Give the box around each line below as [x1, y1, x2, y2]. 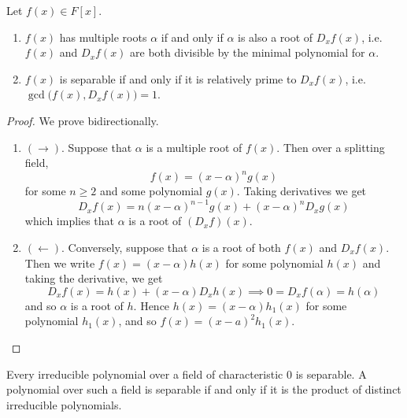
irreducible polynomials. [6, 396, 122, 412]
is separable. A [295, 365, 367, 382]
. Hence [133, 297, 170, 313]
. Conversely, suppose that [61, 239, 188, 255]
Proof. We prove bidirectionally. [6, 112, 159, 128]
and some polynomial [100, 183, 202, 199]
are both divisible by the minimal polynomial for [130, 44, 365, 61]
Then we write [24, 254, 95, 271]
